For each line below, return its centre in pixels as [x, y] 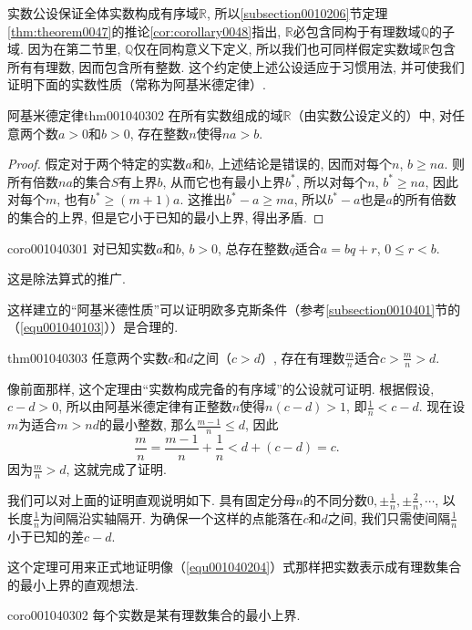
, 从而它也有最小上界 [224, 181]
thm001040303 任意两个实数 [88, 357]
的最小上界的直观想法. [73, 584]
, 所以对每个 [332, 181]
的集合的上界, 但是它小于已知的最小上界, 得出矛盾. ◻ [166, 217]
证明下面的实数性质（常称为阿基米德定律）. [137, 84]
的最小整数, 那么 [148, 424]
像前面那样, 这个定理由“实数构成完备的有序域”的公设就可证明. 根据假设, [221, 388]
